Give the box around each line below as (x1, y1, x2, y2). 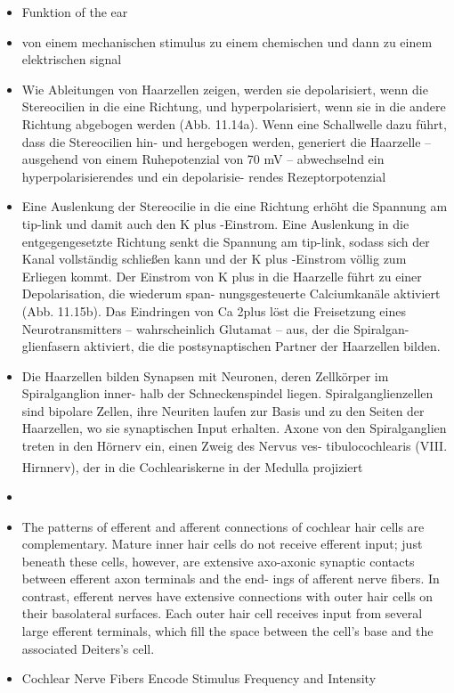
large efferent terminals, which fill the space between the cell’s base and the (21, 622, 434, 640)
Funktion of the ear (21, 3, 128, 20)
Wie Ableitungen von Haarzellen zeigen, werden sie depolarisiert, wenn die (21, 79, 428, 98)
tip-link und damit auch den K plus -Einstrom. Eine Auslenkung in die (21, 214, 409, 232)
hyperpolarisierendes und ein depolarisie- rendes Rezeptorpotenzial (21, 167, 386, 185)
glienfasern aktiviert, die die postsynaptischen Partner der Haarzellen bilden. (21, 337, 441, 355)
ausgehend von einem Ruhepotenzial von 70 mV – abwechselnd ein (21, 150, 385, 168)
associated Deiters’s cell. (21, 639, 155, 657)
